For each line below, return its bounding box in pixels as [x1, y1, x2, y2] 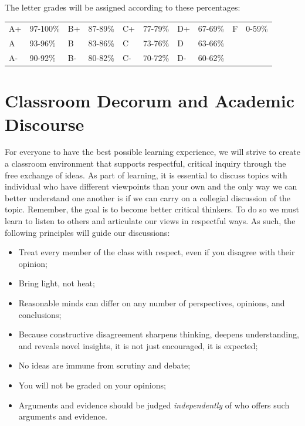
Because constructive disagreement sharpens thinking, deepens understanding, [18, 328, 299, 340]
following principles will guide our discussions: [5, 226, 170, 238]
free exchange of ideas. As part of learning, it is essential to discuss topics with [5, 168, 287, 181]
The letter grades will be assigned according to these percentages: [5, 1, 240, 13]
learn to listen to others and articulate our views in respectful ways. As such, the [5, 215, 296, 226]
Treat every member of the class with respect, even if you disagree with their [18, 246, 295, 258]
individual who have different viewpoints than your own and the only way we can [5, 180, 297, 192]
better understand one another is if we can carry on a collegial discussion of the [5, 191, 291, 204]
